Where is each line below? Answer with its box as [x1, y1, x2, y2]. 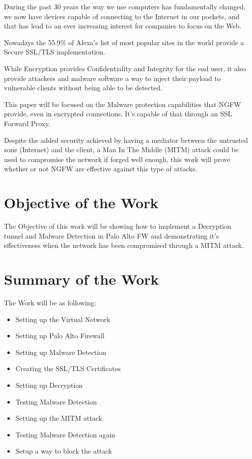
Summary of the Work [4, 269, 159, 289]
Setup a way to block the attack [15, 446, 112, 456]
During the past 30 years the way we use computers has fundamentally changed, [4, 1, 246, 11]
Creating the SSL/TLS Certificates [15, 363, 121, 374]
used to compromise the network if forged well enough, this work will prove [4, 154, 230, 164]
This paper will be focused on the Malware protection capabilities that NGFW [4, 99, 241, 109]
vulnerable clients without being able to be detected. [4, 82, 163, 93]
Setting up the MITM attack [15, 413, 102, 423]
